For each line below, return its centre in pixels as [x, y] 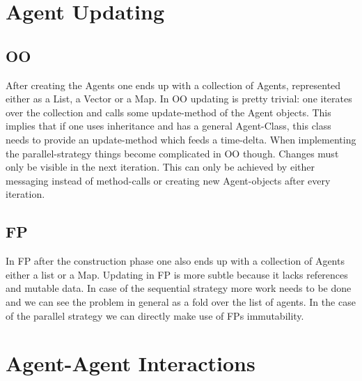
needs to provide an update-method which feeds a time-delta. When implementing [181, 139]
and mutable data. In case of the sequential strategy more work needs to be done [179, 288]
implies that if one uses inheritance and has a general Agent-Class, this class [168, 126]
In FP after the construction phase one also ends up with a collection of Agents [175, 261]
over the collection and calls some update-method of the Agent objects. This [168, 112]
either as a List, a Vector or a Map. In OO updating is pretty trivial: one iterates [179, 99]
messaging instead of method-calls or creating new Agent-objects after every [168, 180]
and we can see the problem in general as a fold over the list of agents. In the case [181, 301]
